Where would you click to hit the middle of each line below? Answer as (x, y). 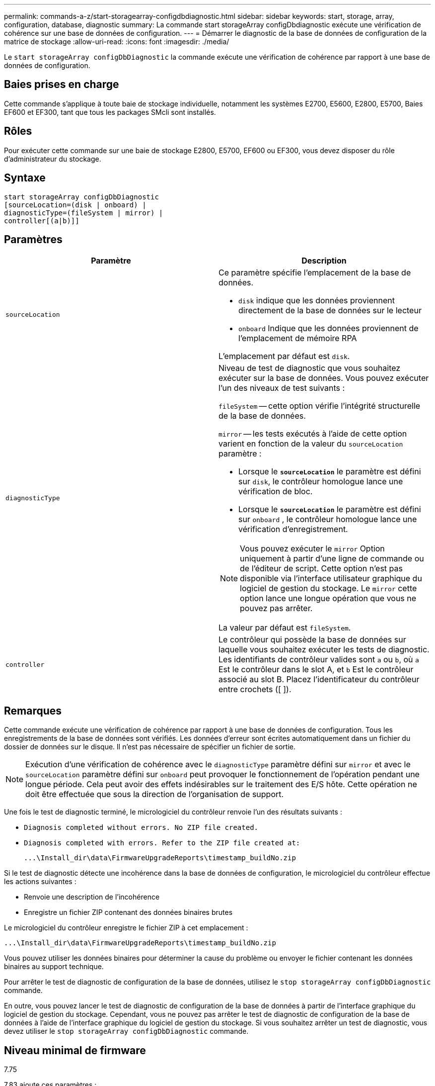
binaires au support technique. (54, 967)
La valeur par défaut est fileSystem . (285, 628)
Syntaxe (25, 178)
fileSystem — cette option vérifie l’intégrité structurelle (320, 406)
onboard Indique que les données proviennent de (328, 328)
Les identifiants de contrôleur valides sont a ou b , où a (319, 660)
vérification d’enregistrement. (293, 529)
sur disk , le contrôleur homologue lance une (321, 482)
